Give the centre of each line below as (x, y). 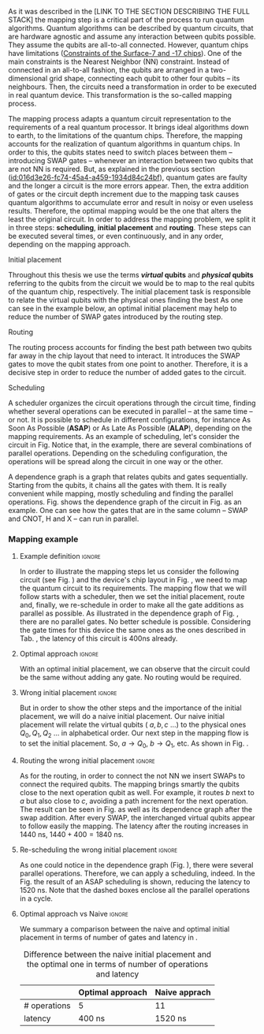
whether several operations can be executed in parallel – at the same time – (131, 411)
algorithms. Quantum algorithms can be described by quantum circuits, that (131, 28)
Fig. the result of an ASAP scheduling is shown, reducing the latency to (135, 881)
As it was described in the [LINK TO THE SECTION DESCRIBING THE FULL (129, 11)
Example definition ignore (60, 556)
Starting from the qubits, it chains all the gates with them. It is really (117, 485)
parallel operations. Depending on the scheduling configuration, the (118, 453)
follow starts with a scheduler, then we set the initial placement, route (132, 597)
